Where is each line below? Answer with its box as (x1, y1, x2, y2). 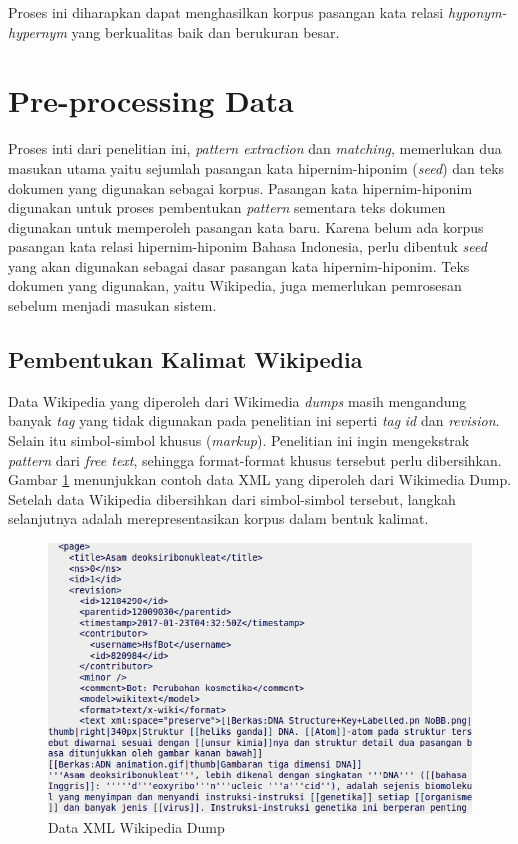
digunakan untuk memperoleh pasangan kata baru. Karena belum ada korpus (8, 216, 484, 237)
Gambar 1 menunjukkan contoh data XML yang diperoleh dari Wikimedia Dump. (8, 469, 512, 490)
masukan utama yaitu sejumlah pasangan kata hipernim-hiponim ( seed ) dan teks (8, 157, 505, 178)
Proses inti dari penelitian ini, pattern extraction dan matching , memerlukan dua (8, 138, 502, 159)
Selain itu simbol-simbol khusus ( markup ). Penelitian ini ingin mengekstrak (8, 430, 470, 451)
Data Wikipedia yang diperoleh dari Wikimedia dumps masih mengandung (8, 390, 467, 411)
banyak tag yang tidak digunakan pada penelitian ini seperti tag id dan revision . (8, 410, 500, 431)
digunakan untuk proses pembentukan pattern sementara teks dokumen (8, 197, 446, 218)
